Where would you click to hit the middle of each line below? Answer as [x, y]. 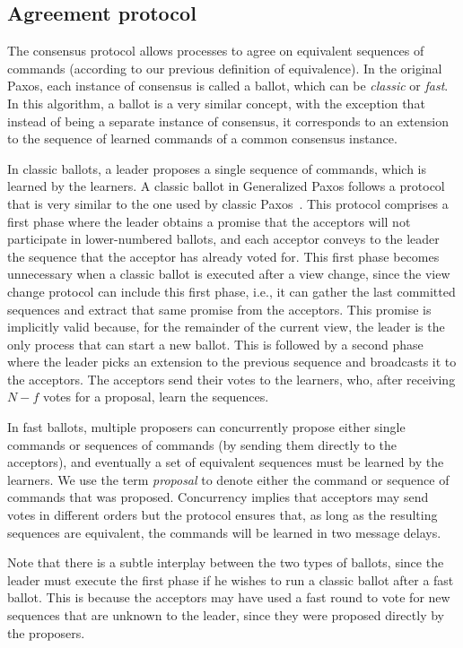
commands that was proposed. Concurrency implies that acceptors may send [218, 497]
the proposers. [46, 632]
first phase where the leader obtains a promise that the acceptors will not [209, 221]
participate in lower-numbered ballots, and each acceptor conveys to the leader [223, 239]
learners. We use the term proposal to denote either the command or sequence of [228, 479]
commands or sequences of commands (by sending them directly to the [202, 444]
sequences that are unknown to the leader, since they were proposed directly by [226, 615]
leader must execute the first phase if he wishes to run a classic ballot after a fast [231, 579]
